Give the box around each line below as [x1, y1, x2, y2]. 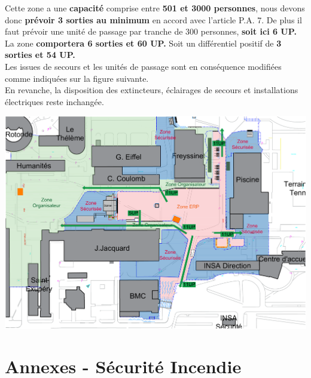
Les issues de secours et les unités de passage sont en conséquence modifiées [5, 60, 282, 72]
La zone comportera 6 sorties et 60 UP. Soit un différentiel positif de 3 [5, 36, 282, 49]
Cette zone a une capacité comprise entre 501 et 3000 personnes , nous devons [5, 2, 305, 14]
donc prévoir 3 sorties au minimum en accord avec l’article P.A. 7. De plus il [5, 13, 302, 26]
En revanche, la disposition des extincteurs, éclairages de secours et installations [5, 84, 298, 96]
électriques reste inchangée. [5, 95, 104, 107]
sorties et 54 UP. [5, 48, 75, 61]
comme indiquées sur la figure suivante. [5, 72, 149, 84]
